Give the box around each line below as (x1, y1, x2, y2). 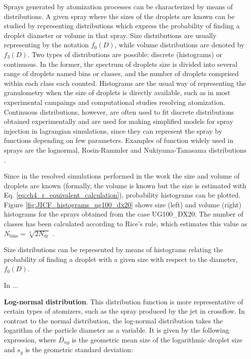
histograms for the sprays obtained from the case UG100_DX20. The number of (4, 209, 244, 219)
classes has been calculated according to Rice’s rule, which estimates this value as (4, 219, 248, 229)
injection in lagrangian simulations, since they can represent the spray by (4, 125, 222, 136)
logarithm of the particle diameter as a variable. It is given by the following (4, 325, 229, 335)
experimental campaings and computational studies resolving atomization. (4, 97, 225, 107)
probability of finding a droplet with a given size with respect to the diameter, (4, 254, 238, 264)
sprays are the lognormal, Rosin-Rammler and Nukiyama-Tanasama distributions (4, 144, 247, 155)
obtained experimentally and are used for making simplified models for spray (4, 116, 233, 126)
